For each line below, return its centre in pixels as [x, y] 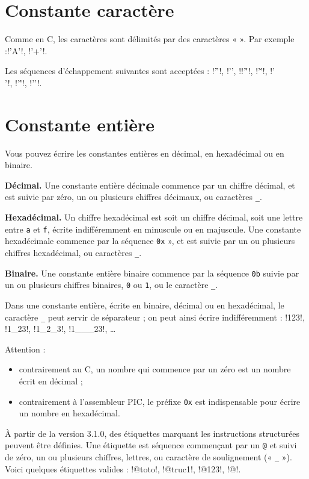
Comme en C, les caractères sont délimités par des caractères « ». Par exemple [150, 39]
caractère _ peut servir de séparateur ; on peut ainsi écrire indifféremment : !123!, [155, 317]
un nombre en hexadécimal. [69, 413]
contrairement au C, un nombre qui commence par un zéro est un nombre [155, 369]
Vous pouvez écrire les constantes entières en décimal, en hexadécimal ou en [145, 153]
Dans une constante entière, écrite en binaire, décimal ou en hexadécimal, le [145, 305]
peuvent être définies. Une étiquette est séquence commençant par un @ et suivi [151, 445]
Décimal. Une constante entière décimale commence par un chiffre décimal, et [150, 185]
